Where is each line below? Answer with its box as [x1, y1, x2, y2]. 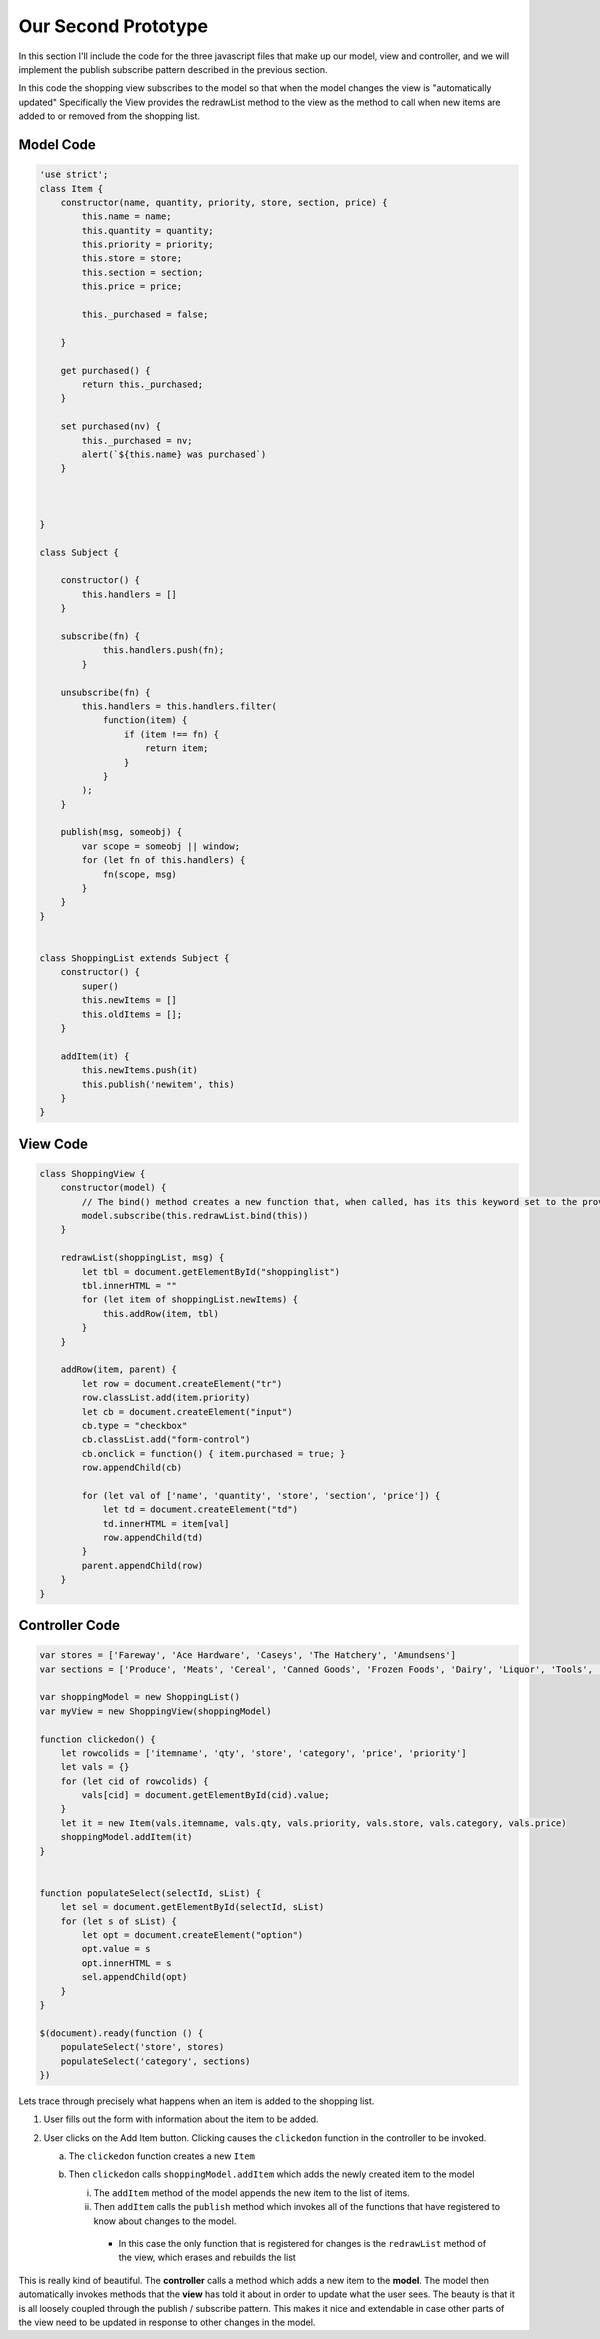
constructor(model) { [60, 1182, 167, 1194]
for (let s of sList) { [60, 1915, 177, 1927]
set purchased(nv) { [60, 421, 162, 432]
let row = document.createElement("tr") [81, 1378, 283, 1389]
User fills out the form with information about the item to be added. [43, 2113, 319, 2125]
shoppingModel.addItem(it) [60, 1831, 194, 1843]
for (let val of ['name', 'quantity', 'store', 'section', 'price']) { [81, 1490, 441, 1501]
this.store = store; [81, 253, 183, 264]
